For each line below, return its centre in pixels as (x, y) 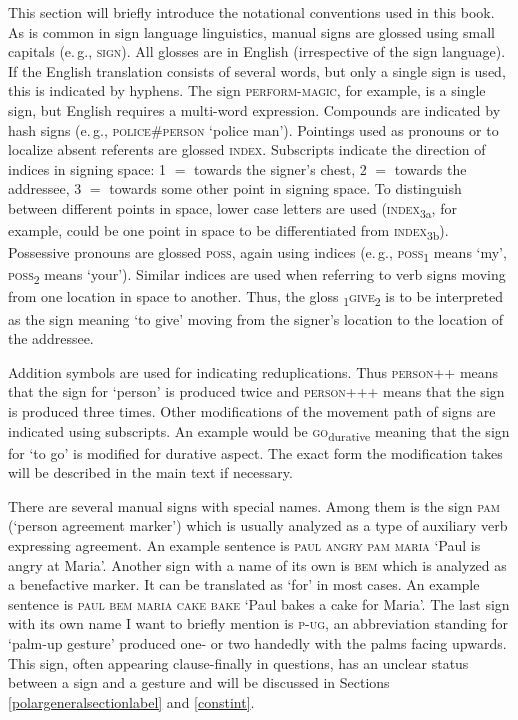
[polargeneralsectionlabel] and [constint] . (131, 701)
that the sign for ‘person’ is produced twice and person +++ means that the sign (256, 391)
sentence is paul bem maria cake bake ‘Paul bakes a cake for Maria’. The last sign (259, 603)
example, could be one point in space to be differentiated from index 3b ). (228, 231)
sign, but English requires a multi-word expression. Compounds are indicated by (254, 109)
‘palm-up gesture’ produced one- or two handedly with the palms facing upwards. (257, 643)
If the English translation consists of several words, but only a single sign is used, (257, 70)
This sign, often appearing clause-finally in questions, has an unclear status (238, 662)
